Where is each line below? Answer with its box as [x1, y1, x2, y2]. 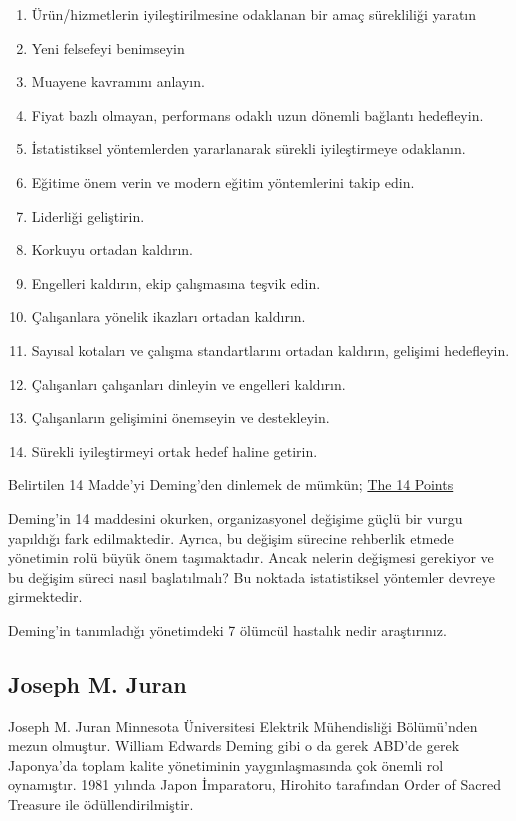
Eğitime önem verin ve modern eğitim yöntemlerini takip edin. [31, 171, 415, 192]
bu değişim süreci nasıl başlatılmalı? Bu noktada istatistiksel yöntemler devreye [8, 566, 495, 587]
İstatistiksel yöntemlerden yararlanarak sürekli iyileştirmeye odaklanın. [31, 138, 466, 159]
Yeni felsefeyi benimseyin [31, 37, 185, 58]
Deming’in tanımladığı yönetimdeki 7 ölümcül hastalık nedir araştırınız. [8, 619, 447, 640]
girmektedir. [8, 586, 83, 607]
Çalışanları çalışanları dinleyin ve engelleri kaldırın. [31, 373, 346, 394]
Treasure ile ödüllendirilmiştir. [8, 794, 194, 815]
